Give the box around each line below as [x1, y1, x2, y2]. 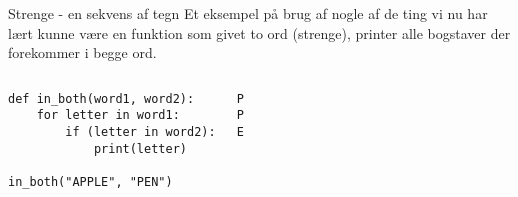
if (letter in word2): [65, 125, 216, 140]
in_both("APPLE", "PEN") [8, 175, 173, 190]
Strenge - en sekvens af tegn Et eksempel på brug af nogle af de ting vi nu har [8, 3, 488, 23]
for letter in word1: [36, 108, 180, 123]
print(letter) [93, 141, 187, 156]
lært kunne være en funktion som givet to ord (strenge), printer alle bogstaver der [8, 22, 511, 43]
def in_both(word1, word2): [8, 91, 195, 106]
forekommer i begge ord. [8, 42, 157, 63]
